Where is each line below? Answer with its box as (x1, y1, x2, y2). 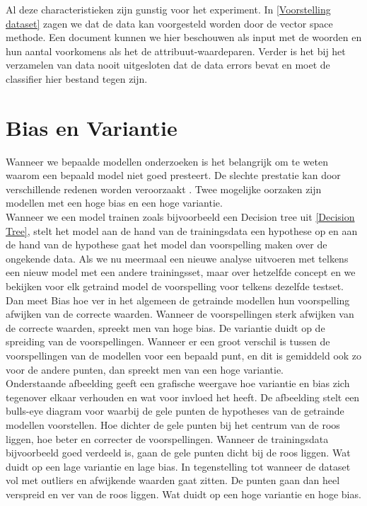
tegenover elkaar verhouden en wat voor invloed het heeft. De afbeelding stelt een (6, 389, 360, 404)
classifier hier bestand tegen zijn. (6, 71, 148, 86)
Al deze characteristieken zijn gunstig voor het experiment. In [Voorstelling (6, 2, 331, 16)
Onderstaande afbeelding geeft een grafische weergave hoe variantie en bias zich (6, 376, 350, 391)
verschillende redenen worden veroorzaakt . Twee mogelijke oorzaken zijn (6, 181, 322, 196)
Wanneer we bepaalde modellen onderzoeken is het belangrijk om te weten (6, 154, 328, 168)
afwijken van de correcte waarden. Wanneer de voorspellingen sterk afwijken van (6, 306, 354, 321)
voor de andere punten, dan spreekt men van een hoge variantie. (6, 362, 284, 376)
